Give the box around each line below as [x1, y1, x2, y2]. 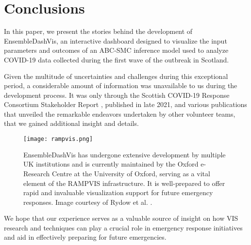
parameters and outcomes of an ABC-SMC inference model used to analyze [4, 45, 229, 55]
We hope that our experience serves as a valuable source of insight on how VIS [4, 213, 238, 223]
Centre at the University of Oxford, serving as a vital [52, 168, 210, 178]
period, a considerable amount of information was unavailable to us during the [4, 80, 237, 91]
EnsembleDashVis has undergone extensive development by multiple [23, 149, 226, 159]
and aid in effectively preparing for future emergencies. [4, 232, 167, 242]
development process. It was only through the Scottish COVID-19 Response [4, 90, 230, 100]
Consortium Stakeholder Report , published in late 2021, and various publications [4, 99, 247, 109]
